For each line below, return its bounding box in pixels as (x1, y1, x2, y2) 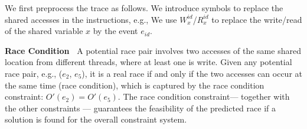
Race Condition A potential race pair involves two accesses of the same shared (5, 44, 301, 56)
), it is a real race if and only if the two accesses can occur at (81, 67, 302, 79)
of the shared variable (5, 25, 83, 37)
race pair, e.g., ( (5, 67, 63, 79)
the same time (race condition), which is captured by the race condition (5, 79, 264, 91)
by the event (93, 25, 138, 37)
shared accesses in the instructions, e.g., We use (5, 13, 177, 25)
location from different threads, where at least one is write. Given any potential (5, 56, 292, 68)
